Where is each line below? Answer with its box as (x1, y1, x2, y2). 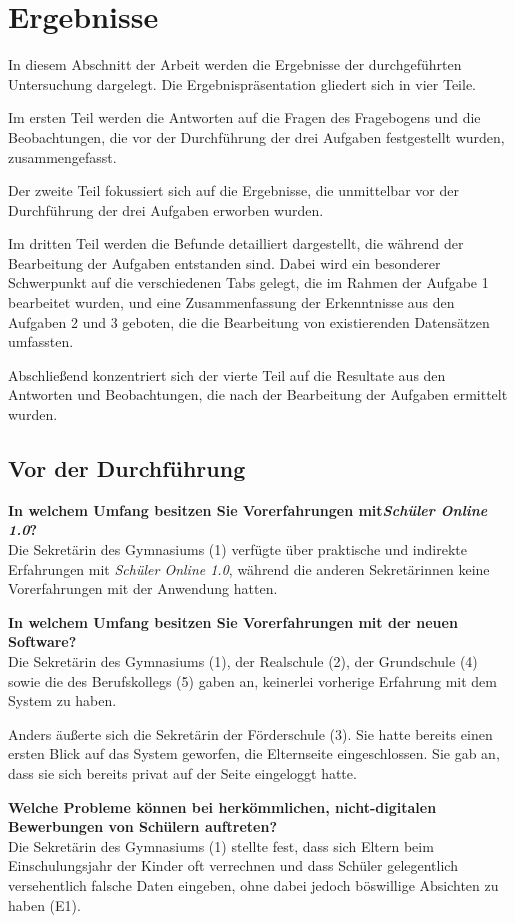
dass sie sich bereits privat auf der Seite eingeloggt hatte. (8, 762, 357, 783)
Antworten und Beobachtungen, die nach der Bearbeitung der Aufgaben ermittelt (8, 384, 508, 405)
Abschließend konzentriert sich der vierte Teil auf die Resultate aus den (8, 364, 446, 385)
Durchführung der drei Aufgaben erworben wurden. (8, 199, 324, 220)
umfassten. (8, 331, 74, 352)
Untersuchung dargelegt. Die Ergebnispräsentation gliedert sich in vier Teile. (8, 73, 477, 94)
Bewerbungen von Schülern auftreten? (8, 816, 278, 837)
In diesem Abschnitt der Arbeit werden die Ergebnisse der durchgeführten (8, 54, 462, 75)
